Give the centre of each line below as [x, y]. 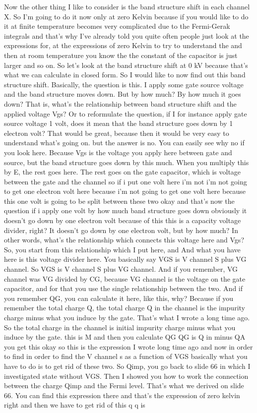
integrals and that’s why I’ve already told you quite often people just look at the [127, 35]
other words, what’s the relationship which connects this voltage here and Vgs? [124, 240]
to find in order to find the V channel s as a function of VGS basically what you [126, 356]
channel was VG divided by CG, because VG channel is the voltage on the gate [125, 278]
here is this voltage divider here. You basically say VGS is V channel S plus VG [125, 259]
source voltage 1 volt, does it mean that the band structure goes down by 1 [119, 123]
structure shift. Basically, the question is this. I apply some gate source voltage [124, 84]
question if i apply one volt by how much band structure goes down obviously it [126, 210]
